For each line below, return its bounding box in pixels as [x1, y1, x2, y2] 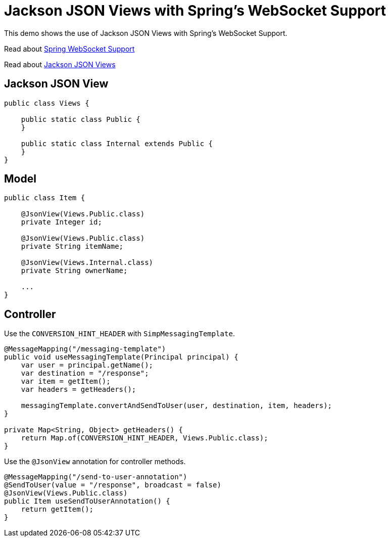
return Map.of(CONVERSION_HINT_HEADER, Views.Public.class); [21, 434, 268, 442]
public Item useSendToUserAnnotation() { [4, 497, 170, 506]
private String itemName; [21, 242, 124, 251]
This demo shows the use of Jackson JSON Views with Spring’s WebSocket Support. [4, 28, 287, 37]
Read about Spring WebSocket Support [4, 44, 135, 53]
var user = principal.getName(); [21, 361, 154, 370]
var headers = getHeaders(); [21, 385, 136, 394]
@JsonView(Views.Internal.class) [21, 258, 154, 267]
